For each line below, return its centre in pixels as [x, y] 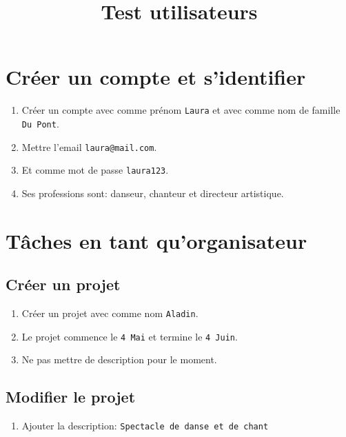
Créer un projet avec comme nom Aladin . [110, 313]
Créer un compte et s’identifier [156, 77]
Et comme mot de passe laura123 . [95, 170]
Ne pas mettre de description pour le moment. [119, 359]
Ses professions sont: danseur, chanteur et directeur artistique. [153, 193]
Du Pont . [40, 123]
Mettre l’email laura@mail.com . [89, 146]
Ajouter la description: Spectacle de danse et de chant [145, 426]
